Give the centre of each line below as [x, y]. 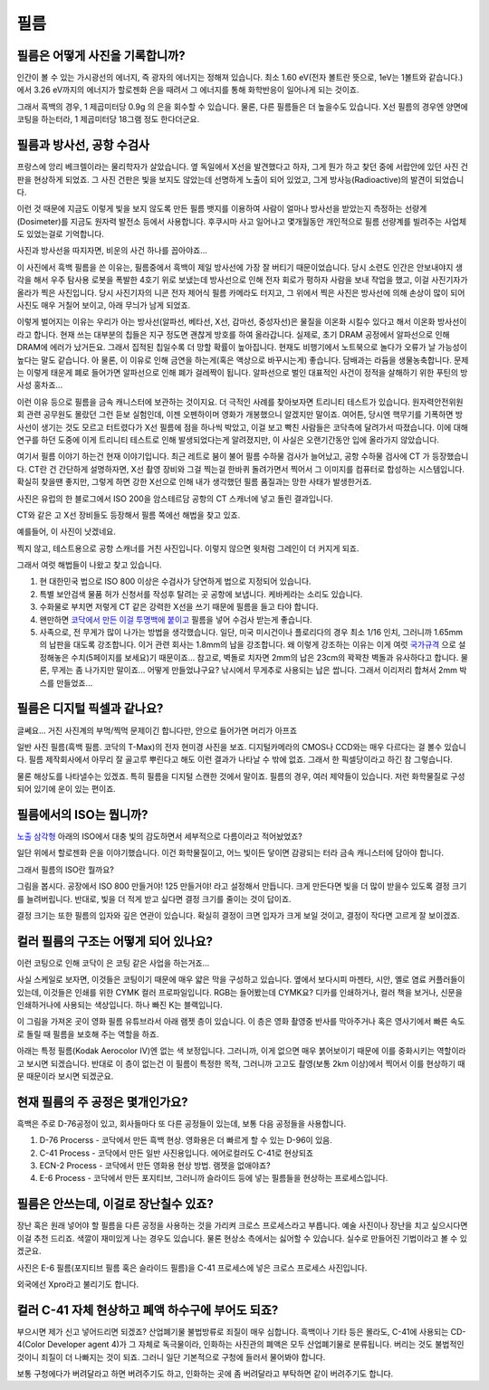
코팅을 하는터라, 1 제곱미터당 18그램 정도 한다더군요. [108, 119]
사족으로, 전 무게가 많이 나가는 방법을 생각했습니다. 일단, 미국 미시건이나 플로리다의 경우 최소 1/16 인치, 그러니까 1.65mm [251, 633]
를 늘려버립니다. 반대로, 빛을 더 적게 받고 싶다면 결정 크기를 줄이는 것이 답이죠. [154, 899]
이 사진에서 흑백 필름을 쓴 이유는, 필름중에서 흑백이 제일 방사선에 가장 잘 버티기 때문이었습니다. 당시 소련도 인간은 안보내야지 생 [240, 267]
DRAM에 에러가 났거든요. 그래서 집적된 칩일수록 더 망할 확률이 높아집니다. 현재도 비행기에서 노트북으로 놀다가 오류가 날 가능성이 [242, 347]
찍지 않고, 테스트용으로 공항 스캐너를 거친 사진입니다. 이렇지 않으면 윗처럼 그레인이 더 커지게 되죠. [188, 548]
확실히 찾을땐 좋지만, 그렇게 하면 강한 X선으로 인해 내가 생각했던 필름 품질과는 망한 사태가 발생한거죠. [194, 482]
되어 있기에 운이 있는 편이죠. [67, 789]
